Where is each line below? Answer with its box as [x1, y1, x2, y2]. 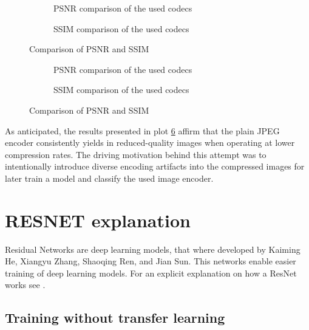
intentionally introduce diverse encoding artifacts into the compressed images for [5, 160, 305, 173]
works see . [5, 278, 46, 291]
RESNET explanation [5, 207, 191, 232]
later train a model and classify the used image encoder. [5, 171, 214, 184]
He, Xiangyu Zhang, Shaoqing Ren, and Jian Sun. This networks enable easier [5, 255, 296, 267]
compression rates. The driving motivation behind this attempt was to [5, 148, 267, 160]
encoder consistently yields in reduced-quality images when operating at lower [5, 136, 295, 149]
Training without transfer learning [5, 308, 225, 327]
